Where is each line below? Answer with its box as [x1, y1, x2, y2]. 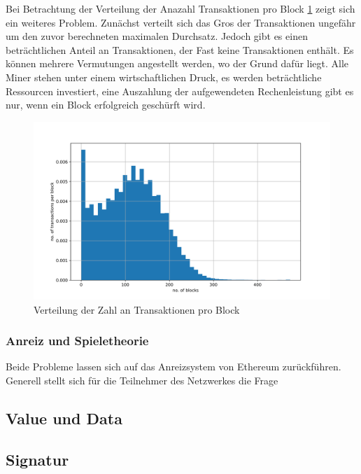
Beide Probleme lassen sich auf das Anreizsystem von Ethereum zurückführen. [6, 359, 341, 374]
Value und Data [6, 407, 122, 428]
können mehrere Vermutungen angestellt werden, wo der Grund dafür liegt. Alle [6, 56, 349, 71]
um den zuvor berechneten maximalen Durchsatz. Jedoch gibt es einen [6, 29, 308, 43]
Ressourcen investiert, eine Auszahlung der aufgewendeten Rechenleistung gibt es [6, 83, 354, 98]
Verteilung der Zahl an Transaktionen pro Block [34, 302, 240, 316]
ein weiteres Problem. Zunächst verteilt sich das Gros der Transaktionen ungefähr [6, 15, 356, 29]
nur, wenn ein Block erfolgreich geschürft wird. [6, 97, 206, 112]
